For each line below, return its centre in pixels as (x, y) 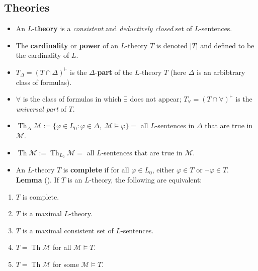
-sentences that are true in (142, 152)
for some (66, 264)
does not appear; (156, 99)
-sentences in (175, 125)
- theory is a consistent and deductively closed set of (112, 28)
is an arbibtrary (221, 72)
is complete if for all (96, 170)
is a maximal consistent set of (68, 230)
